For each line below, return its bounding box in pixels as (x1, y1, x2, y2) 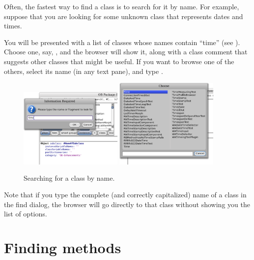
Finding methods (4, 237, 121, 257)
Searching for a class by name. (24, 173, 115, 183)
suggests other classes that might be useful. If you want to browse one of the (4, 56, 234, 66)
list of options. (4, 209, 47, 219)
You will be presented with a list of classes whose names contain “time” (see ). (4, 37, 240, 47)
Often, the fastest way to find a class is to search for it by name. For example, (4, 1, 239, 11)
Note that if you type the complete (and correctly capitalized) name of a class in (4, 189, 247, 199)
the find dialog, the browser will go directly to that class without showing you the (4, 199, 250, 209)
